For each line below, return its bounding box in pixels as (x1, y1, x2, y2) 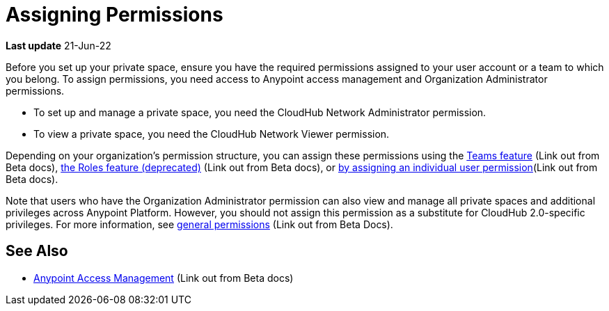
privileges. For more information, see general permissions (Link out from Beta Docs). (6, 218, 393, 230)
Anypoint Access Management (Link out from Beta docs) (33, 271, 294, 284)
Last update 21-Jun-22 (6, 39, 111, 51)
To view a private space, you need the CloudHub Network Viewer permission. (33, 127, 390, 140)
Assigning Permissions (6, 3, 223, 26)
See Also (6, 242, 68, 260)
